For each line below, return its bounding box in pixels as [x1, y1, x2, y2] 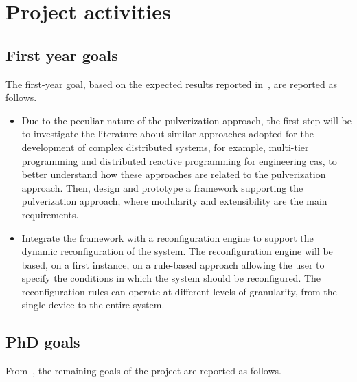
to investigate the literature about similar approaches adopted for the [21, 126, 314, 141]
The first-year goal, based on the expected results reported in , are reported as [5, 76, 337, 91]
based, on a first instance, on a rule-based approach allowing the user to [21, 257, 325, 271]
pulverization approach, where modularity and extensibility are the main [21, 194, 327, 208]
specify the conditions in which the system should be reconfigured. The [21, 271, 321, 285]
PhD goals [5, 331, 80, 352]
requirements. [21, 207, 79, 221]
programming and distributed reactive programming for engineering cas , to [21, 153, 337, 168]
